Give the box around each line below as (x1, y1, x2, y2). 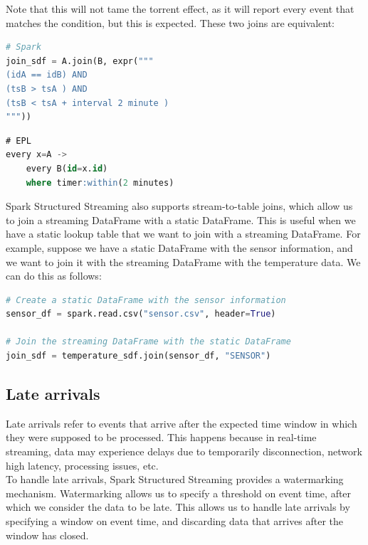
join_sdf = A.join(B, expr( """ (6, 55, 154, 66)
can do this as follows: (6, 268, 102, 283)
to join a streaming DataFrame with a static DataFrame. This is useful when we (6, 212, 356, 227)
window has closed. (6, 527, 89, 542)
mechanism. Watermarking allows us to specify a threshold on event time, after (6, 485, 352, 500)
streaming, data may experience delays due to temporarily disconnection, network (6, 444, 362, 459)
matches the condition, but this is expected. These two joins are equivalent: (6, 15, 335, 30)
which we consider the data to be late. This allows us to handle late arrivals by (6, 499, 350, 514)
